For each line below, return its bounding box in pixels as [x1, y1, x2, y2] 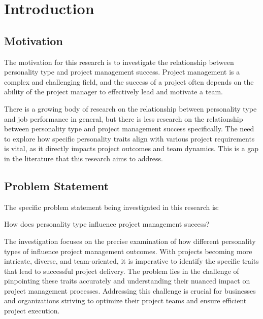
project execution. [4, 305, 60, 316]
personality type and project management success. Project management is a [4, 66, 240, 77]
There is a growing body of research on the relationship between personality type [4, 103, 257, 114]
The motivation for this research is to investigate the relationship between [4, 56, 234, 67]
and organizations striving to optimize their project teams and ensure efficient [4, 295, 247, 306]
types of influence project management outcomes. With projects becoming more [4, 245, 252, 256]
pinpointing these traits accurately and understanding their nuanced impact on [4, 275, 250, 286]
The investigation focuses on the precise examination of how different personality [4, 235, 256, 246]
